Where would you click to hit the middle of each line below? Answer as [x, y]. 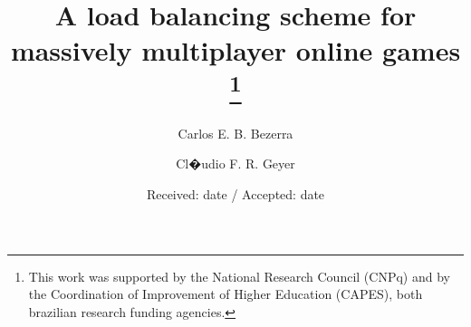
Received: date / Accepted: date [235, 194]
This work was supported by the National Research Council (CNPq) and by [239, 276]
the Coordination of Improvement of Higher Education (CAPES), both [226, 294]
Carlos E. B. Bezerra [235, 133]
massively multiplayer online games [235, 50]
